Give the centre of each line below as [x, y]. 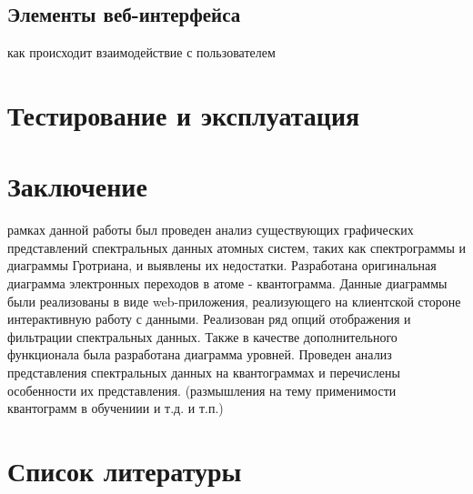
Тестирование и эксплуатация [184, 114]
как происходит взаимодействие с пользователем [141, 52]
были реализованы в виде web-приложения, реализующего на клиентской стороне [234, 301]
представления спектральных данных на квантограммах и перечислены [204, 373]
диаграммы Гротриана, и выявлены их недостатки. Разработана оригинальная [222, 265]
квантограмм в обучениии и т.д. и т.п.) [116, 408]
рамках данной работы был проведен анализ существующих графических [211, 230]
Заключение [77, 186]
